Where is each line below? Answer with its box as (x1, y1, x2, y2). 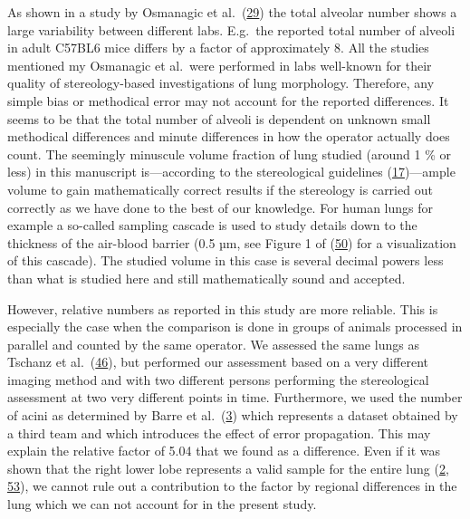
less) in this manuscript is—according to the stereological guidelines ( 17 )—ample (7, 162, 456, 181)
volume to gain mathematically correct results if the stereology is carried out (7, 179, 433, 198)
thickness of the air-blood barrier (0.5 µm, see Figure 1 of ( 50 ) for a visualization (7, 233, 456, 252)
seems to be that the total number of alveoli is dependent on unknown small (7, 109, 431, 128)
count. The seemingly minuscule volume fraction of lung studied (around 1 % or (7, 144, 451, 163)
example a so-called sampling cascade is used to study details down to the (7, 216, 417, 235)
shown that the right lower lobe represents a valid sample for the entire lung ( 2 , (7, 458, 449, 477)
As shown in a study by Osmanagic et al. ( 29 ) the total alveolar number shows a (7, 3, 457, 21)
